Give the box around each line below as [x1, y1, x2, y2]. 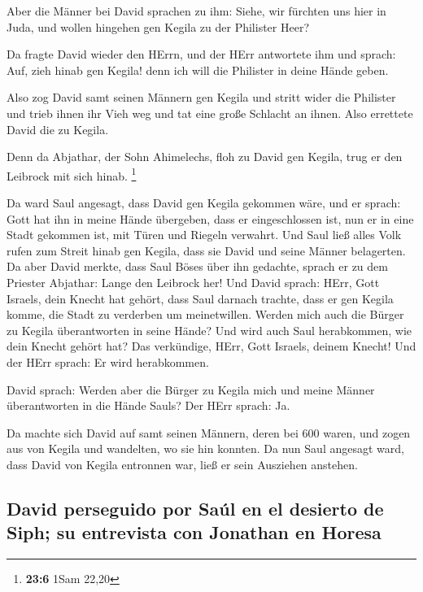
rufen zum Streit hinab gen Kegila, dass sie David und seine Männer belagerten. [7, 242, 406, 259]
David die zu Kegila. [7, 120, 109, 137]
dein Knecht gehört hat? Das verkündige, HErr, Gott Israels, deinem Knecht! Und [7, 337, 416, 355]
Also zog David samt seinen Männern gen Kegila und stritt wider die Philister [7, 89, 396, 106]
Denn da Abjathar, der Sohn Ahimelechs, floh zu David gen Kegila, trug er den [7, 148, 403, 165]
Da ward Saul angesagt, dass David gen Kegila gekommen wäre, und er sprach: [7, 194, 401, 211]
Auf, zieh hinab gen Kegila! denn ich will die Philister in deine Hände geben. [7, 61, 389, 78]
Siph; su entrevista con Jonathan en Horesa [7, 520, 382, 545]
